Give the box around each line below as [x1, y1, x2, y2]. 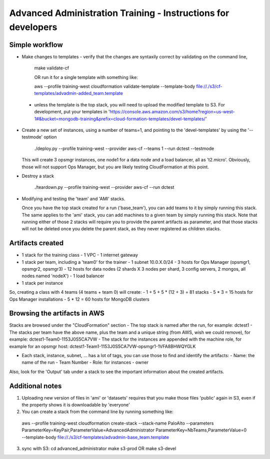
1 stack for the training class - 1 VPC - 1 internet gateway [21, 252, 138, 258]
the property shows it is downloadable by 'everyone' [21, 402, 130, 408]
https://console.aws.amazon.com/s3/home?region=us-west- [109, 109, 235, 115]
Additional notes [9, 382, 62, 390]
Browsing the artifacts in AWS [9, 309, 105, 318]
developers [9, 21, 57, 32]
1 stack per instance [21, 280, 63, 286]
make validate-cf [34, 65, 69, 71]
